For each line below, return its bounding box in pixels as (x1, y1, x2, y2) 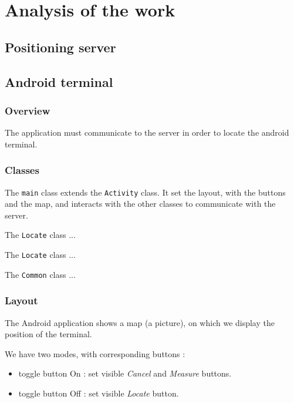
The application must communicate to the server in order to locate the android (5, 126, 289, 139)
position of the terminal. (5, 328, 92, 340)
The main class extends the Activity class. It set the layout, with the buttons (5, 186, 286, 198)
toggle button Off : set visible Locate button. (18, 387, 179, 399)
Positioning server (5, 38, 116, 56)
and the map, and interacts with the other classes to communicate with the (5, 197, 276, 210)
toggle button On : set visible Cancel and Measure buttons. (18, 367, 232, 380)
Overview (5, 103, 50, 117)
